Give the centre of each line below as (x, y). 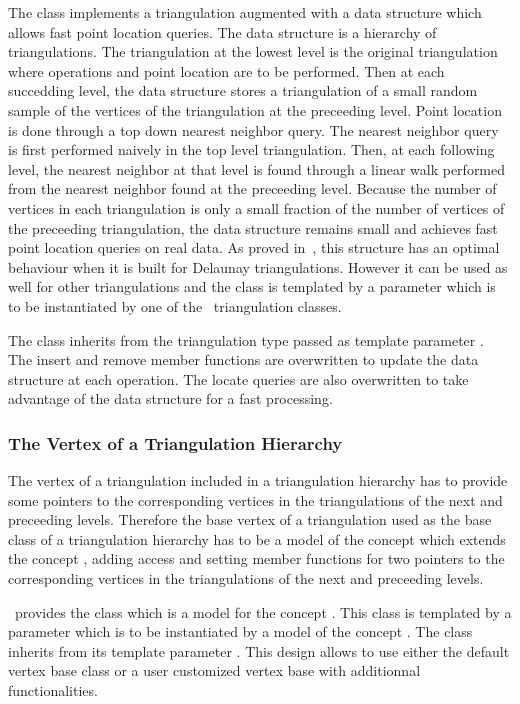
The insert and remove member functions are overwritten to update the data (243, 359)
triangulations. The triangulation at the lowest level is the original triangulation (253, 51)
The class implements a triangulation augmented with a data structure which (245, 12)
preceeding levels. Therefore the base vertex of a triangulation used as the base (250, 519)
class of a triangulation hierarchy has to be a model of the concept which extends (257, 538)
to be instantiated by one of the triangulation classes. (175, 305)
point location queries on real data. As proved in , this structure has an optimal (254, 247)
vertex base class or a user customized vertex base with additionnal (214, 670)
